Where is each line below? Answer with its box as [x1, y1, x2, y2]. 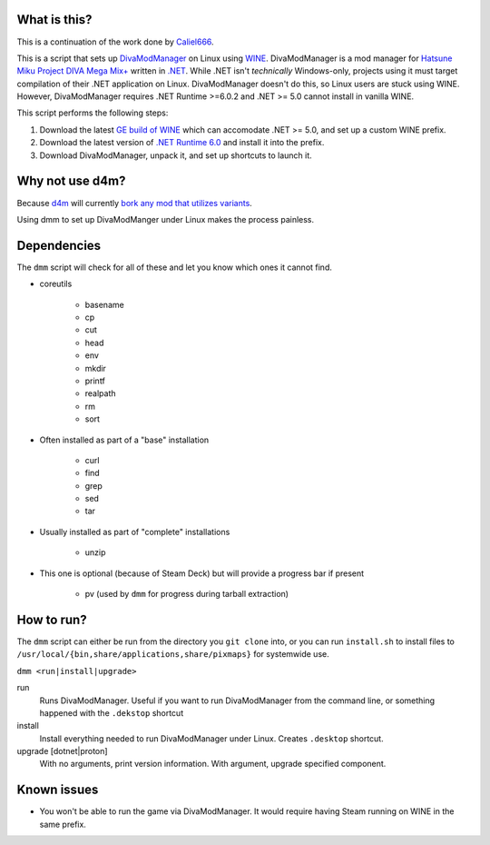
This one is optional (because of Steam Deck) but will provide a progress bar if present [39, 568, 365, 579]
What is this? [16, 12, 93, 27]
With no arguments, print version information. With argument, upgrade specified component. [39, 759, 387, 770]
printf [84, 375, 106, 386]
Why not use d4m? [16, 174, 126, 189]
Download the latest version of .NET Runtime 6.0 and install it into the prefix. [39, 137, 325, 148]
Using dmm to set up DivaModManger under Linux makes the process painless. [16, 214, 315, 224]
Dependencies [16, 237, 102, 253]
